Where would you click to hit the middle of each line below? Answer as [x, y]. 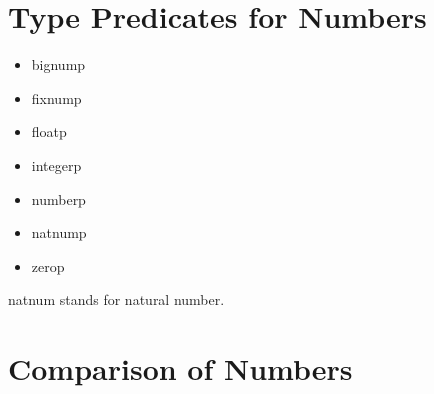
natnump [59, 232]
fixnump [56, 97]
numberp [58, 198]
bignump [58, 64]
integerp [56, 164]
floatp [49, 131]
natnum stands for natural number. [116, 299]
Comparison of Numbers [180, 368]
